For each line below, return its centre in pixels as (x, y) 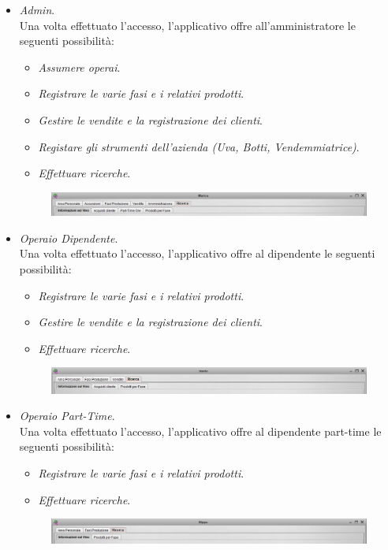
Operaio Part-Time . (67, 416)
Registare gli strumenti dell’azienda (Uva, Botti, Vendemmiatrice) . (199, 146)
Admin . (37, 9)
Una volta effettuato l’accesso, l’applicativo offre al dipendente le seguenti (197, 253)
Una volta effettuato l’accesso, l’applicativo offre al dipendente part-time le (200, 431)
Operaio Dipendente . (69, 238)
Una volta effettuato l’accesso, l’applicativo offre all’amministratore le (187, 25)
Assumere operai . (79, 67)
